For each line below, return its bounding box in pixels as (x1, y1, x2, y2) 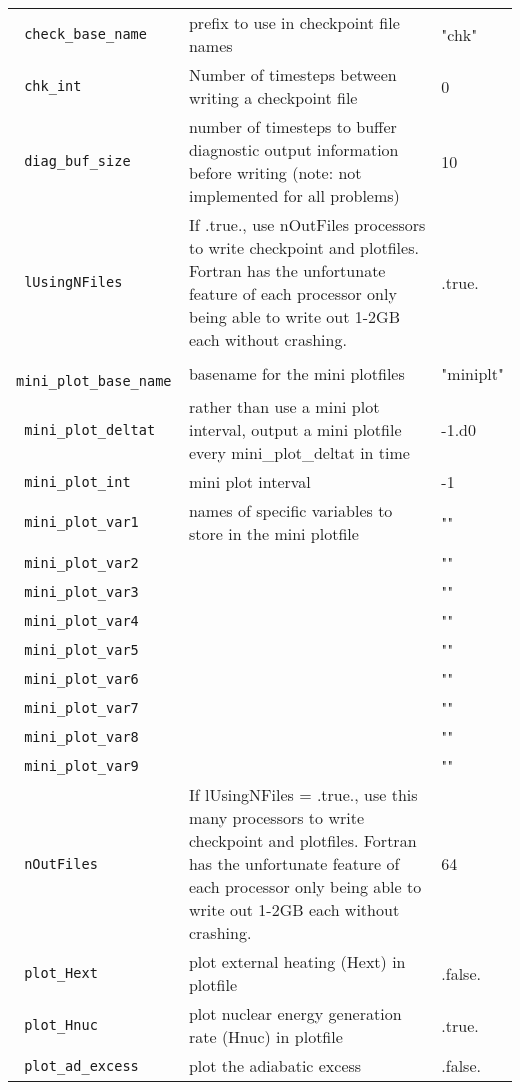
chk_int (24, 78, 82, 94)
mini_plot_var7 (24, 699, 139, 716)
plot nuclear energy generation (188, 1002, 402, 1025)
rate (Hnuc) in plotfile (188, 1025, 343, 1048)
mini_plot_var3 (24, 583, 139, 600)
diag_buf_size (24, 153, 131, 169)
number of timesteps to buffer (188, 115, 397, 138)
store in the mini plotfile (188, 522, 359, 545)
